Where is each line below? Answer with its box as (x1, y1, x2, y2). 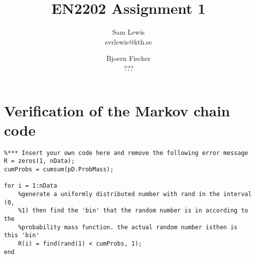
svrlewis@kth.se (105, 36, 152, 47)
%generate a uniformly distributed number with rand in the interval (18, 190, 252, 198)
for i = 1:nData (4, 182, 57, 190)
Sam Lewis (112, 27, 145, 37)
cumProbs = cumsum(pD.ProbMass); (4, 165, 114, 173)
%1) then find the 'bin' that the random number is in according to (18, 207, 248, 214)
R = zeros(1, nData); (4, 157, 75, 165)
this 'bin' (4, 232, 40, 239)
